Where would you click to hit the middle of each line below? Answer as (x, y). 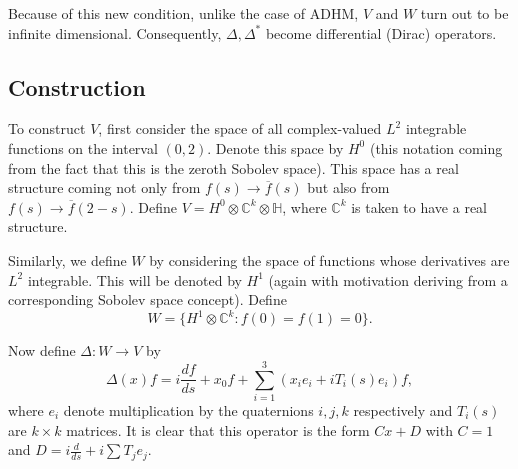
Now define (42, 350)
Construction (77, 86)
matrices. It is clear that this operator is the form (218, 429)
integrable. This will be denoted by (134, 279)
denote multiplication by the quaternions (188, 409)
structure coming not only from (104, 187)
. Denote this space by (275, 147)
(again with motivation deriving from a (388, 279)
